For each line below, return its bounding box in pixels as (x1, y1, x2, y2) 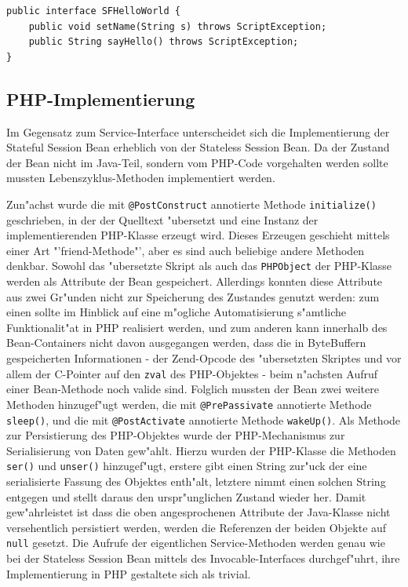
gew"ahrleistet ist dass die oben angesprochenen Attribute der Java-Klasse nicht (6, 504, 391, 520)
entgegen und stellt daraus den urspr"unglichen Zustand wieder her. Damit (6, 488, 366, 505)
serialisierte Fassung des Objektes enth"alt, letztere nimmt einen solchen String (6, 473, 386, 490)
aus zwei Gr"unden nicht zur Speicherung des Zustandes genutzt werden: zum (6, 288, 380, 304)
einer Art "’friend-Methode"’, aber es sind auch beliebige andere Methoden (6, 242, 365, 258)
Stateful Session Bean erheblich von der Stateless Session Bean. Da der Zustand (6, 139, 390, 155)
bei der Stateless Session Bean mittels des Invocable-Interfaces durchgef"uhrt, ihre (6, 550, 400, 567)
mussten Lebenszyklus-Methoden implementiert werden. (6, 170, 275, 186)
